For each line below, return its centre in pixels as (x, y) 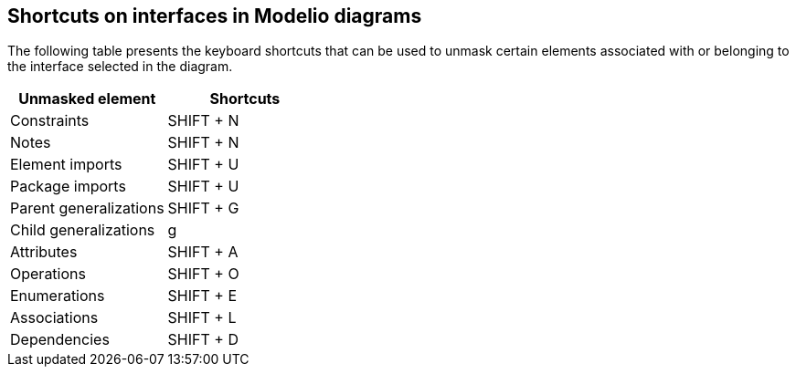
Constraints (50, 121)
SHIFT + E (202, 296)
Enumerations (58, 296)
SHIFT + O (203, 274)
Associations (54, 318)
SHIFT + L (202, 318)
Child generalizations (83, 230)
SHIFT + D (203, 340)
